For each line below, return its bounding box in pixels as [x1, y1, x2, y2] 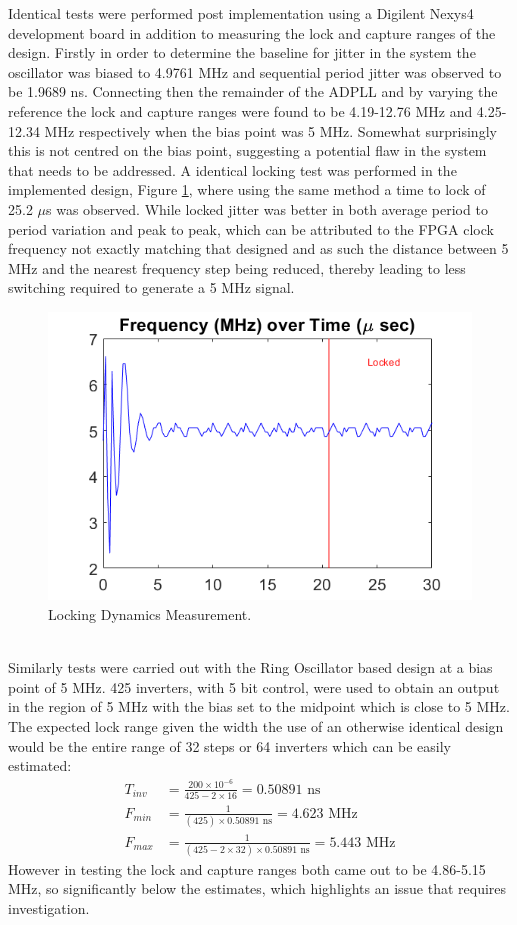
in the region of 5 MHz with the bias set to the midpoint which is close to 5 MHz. [8, 696, 510, 717]
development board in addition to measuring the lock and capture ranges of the [8, 22, 496, 43]
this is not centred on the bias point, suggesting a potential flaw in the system [8, 140, 487, 161]
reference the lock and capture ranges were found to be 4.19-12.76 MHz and [8, 100, 473, 121]
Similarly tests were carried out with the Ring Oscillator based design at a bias [8, 657, 493, 678]
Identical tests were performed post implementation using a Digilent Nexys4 [8, 3, 474, 23]
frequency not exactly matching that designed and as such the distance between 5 [8, 238, 509, 259]
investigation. [8, 898, 90, 919]
